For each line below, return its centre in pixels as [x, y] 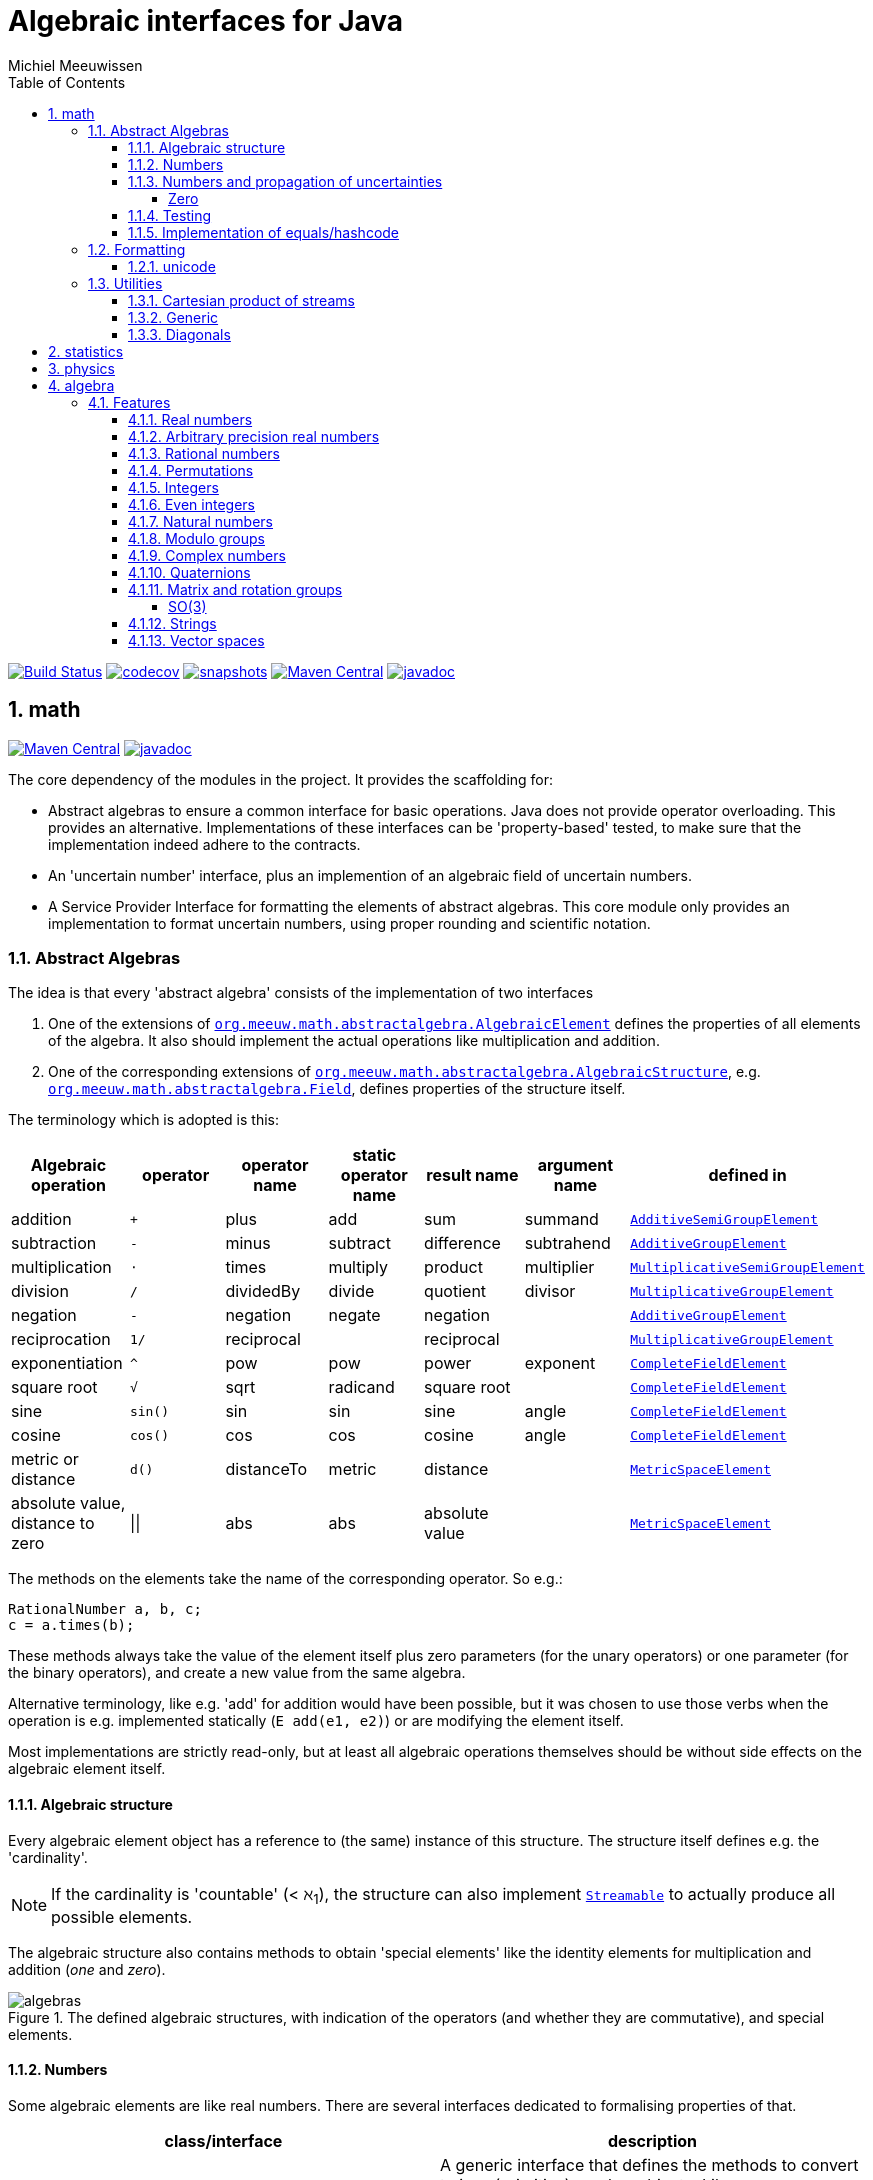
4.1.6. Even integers [192, 504]
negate [354, 1315]
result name [472, 1175]
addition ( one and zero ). [87, 1969]
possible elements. [122, 1916]
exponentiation [67, 1363]
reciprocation [61, 1339]
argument [575, 1165]
